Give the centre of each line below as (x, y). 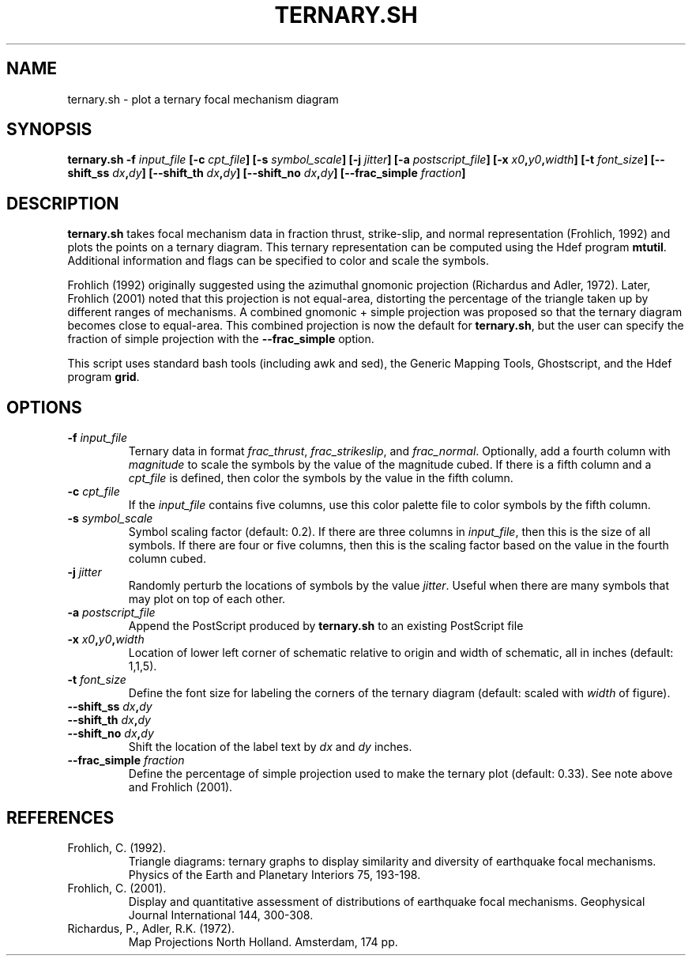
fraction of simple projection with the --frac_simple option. (221, 339)
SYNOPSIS (49, 130)
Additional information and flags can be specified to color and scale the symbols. (278, 261)
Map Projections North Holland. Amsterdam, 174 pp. (263, 941)
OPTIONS (44, 407)
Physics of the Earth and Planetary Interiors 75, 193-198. (275, 874)
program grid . (103, 377)
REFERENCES (60, 817)
